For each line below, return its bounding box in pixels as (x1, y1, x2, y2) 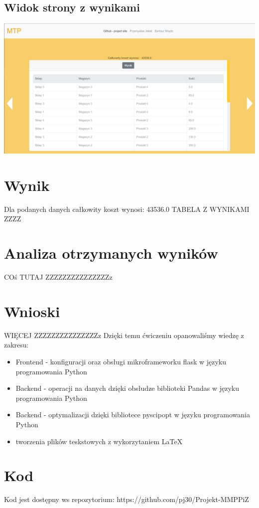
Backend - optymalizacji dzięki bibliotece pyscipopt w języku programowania (15, 409, 250, 420)
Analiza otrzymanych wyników (4, 243, 218, 263)
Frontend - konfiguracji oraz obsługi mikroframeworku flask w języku (15, 356, 227, 366)
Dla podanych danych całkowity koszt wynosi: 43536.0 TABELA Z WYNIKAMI (4, 203, 250, 214)
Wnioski (4, 301, 60, 321)
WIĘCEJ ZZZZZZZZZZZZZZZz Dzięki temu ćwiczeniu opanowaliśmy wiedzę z (4, 330, 244, 340)
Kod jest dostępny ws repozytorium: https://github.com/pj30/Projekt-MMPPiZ (4, 494, 249, 505)
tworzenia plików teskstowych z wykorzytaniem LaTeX (15, 436, 183, 446)
